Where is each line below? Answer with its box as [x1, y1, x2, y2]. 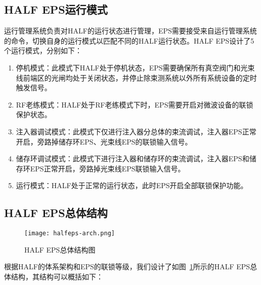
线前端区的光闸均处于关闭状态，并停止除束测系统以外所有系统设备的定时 [16, 72, 257, 83]
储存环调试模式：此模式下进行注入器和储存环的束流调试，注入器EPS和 [16, 153, 249, 164]
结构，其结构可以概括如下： [11, 271, 103, 281]
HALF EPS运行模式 [4, 2, 108, 17]
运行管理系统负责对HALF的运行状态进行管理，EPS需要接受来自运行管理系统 [4, 25, 257, 36]
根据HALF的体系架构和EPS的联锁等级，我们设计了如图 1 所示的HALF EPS [4, 261, 250, 272]
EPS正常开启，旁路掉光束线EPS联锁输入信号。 [30, 163, 185, 173]
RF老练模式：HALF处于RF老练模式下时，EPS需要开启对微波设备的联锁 [16, 99, 253, 110]
